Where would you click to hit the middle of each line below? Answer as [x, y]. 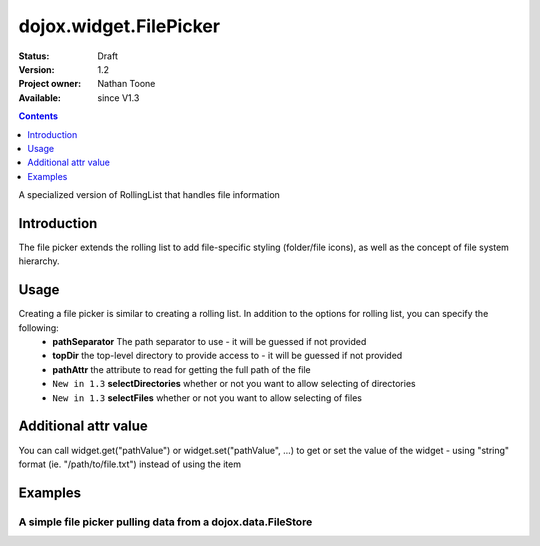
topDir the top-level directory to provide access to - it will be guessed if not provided [227, 356]
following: [38, 327]
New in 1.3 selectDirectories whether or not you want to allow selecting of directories [234, 384]
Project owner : [50, 84]
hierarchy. [39, 261]
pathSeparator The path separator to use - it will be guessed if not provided [209, 342]
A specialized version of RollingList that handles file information [149, 195]
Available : [40, 97]
